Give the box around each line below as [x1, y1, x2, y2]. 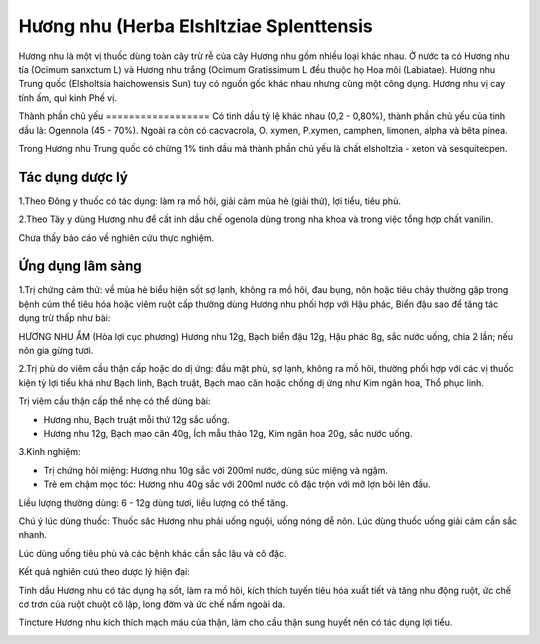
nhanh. [18, 529, 47, 541]
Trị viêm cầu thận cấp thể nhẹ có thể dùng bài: [18, 395, 211, 407]
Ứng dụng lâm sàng [18, 258, 142, 275]
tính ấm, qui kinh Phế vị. [18, 91, 117, 104]
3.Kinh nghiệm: [18, 446, 81, 458]
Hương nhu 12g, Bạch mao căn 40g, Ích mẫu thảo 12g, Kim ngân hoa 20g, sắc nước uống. [43, 428, 413, 439]
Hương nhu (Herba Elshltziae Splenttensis [18, 15, 374, 37]
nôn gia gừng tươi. [18, 345, 94, 357]
